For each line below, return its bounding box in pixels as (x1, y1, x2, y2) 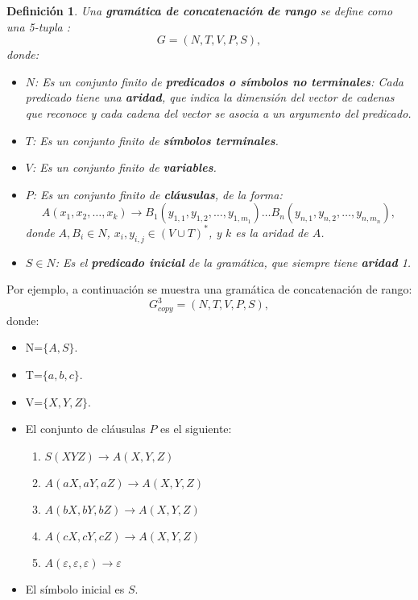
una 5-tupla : (6, 18, 71, 35)
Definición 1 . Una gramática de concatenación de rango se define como (6, 2, 393, 19)
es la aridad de (235, 223, 308, 240)
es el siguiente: (160, 420, 232, 437)
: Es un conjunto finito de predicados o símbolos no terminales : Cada (35, 73, 404, 90)
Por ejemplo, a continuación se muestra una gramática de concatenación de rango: (6, 281, 412, 298)
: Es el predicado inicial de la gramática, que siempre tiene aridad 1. (55, 253, 412, 270)
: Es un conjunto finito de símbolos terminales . (31, 131, 279, 148)
